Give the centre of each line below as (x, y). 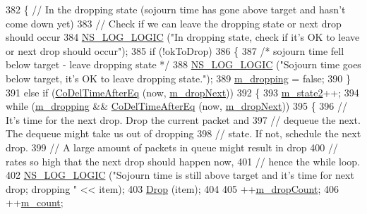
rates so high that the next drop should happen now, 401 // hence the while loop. (183, 161)
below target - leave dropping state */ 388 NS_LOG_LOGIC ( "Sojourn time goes (183, 64)
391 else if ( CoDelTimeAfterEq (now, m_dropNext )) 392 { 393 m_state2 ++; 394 (182, 92)
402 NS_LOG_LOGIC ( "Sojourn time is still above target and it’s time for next (180, 175)
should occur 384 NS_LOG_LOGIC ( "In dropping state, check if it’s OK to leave (183, 37)
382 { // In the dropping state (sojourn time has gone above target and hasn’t (176, 9)
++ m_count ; (35, 202)
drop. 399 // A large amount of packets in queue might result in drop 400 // (172, 147)
